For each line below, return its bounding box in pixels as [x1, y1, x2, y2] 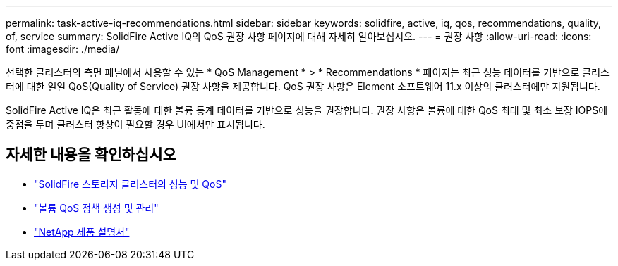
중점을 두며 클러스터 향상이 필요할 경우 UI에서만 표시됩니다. [6, 118, 265, 130]
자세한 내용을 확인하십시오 [6, 146, 176, 164]
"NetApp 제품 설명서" [34, 225, 130, 238]
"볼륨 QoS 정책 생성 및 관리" [34, 201, 159, 214]
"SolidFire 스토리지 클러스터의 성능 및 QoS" [34, 177, 226, 190]
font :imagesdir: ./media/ [6, 43, 120, 55]
